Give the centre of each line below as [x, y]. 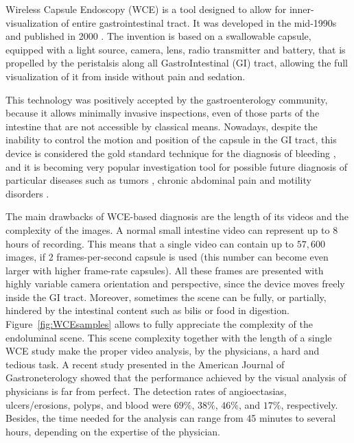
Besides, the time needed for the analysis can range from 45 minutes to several [171, 418]
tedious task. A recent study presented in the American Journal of [145, 364]
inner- [302, 9]
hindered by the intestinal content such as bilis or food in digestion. [147, 310]
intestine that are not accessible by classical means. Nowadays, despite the [162, 126]
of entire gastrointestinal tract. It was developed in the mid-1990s [199, 22]
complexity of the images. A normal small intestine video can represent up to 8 [172, 229]
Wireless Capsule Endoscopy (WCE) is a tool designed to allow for [146, 9]
